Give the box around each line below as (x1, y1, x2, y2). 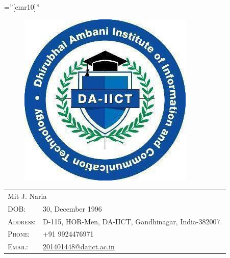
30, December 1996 (42, 203, 102, 214)
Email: (8, 241, 28, 252)
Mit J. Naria (8, 190, 47, 201)
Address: (8, 216, 36, 226)
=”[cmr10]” (4, 2, 40, 12)
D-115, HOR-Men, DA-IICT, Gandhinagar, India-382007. (42, 216, 222, 226)
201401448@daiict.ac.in (42, 241, 115, 252)
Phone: (8, 228, 30, 239)
